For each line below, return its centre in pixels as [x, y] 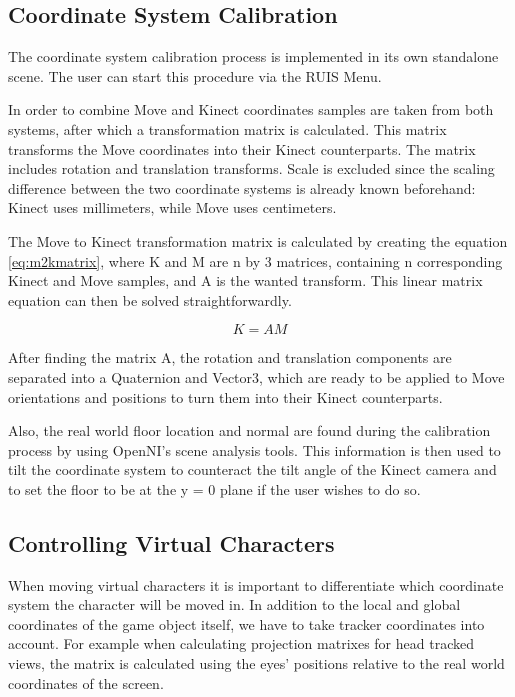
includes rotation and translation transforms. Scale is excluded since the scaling [251, 168]
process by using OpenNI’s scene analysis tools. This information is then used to [254, 449]
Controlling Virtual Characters [171, 542]
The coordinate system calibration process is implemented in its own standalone [253, 56]
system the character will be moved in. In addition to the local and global [234, 604]
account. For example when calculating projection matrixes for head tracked [241, 643]
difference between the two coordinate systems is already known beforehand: [242, 187]
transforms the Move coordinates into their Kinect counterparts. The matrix [242, 148]
